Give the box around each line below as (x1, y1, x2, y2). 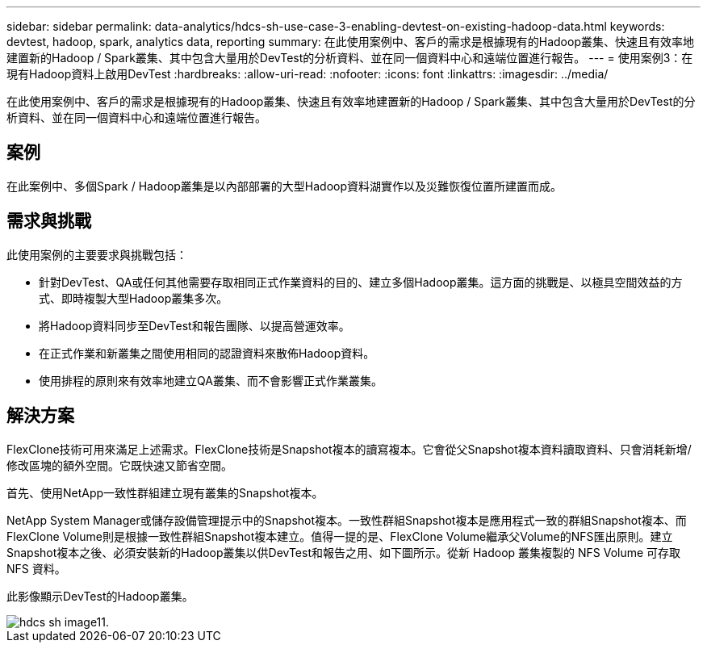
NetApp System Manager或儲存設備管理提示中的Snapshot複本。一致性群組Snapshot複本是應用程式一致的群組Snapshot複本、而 (6, 513, 687, 527)
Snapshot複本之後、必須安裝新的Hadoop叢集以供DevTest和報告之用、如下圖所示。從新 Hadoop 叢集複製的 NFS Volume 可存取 (6, 545, 681, 559)
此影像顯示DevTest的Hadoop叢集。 (6, 588, 194, 603)
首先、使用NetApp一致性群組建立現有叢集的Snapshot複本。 (6, 485, 324, 500)
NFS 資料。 (6, 561, 66, 576)
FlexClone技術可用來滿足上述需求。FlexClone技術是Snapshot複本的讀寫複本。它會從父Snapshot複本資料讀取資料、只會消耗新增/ (6, 442, 692, 456)
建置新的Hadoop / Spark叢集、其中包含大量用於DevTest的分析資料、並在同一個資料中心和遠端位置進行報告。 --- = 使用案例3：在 (6, 51, 693, 65)
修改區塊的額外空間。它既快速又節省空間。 (6, 458, 232, 472)
